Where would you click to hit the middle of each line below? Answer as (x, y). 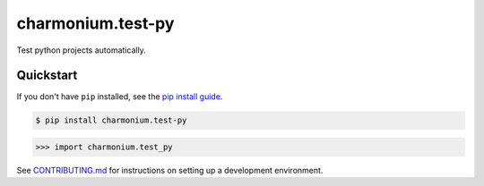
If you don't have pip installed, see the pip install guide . (120, 97)
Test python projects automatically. (82, 50)
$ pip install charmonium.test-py (111, 120)
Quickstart (47, 76)
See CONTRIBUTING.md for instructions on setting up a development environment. (170, 170)
